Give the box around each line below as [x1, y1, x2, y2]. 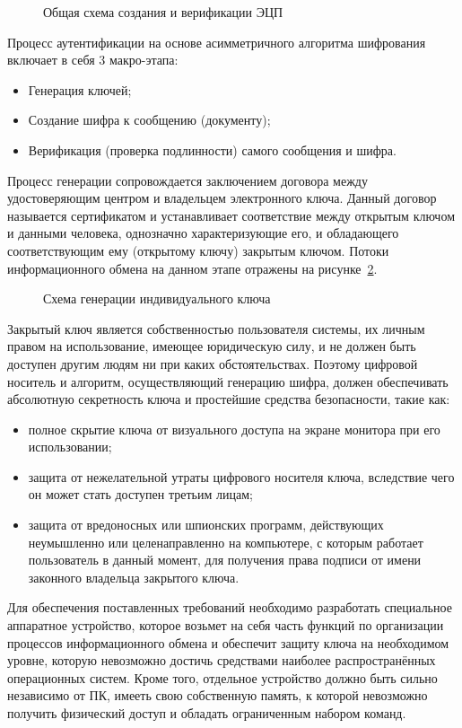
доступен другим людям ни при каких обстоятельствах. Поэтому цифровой [7, 354, 418, 373]
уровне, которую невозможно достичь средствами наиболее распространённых [7, 651, 436, 670]
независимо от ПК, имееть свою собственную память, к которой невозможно [7, 686, 428, 705]
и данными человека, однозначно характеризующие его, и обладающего [7, 224, 399, 242]
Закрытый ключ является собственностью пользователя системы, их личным [7, 319, 425, 338]
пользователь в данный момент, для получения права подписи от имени [28, 550, 422, 569]
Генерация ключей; [28, 80, 132, 99]
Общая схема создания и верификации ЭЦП [43, 3, 283, 21]
